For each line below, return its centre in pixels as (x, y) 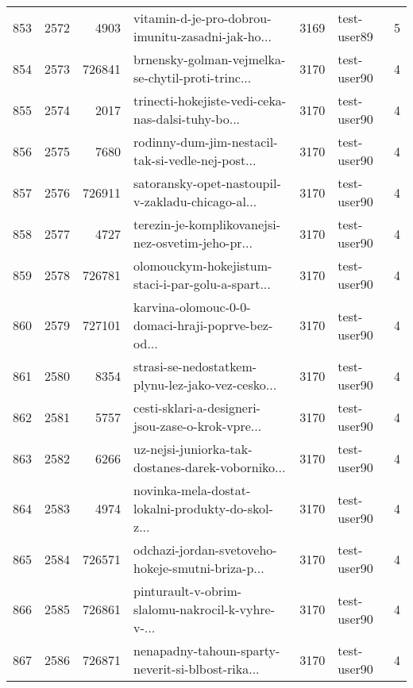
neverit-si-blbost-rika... (197, 669)
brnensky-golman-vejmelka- (210, 59)
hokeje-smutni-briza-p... (199, 568)
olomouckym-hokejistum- (203, 265)
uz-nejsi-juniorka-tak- (193, 449)
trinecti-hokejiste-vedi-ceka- (210, 100)
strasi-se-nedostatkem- (195, 366)
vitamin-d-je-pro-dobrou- (203, 18)
